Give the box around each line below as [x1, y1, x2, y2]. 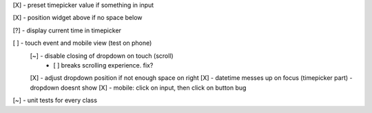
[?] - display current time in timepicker [12, 26, 122, 34]
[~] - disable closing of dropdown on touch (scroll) [30, 52, 174, 60]
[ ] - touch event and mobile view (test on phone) [12, 39, 152, 48]
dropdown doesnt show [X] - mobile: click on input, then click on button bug [30, 83, 247, 92]
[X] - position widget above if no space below [12, 14, 143, 22]
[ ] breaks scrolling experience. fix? [53, 61, 154, 69]
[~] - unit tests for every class [12, 96, 98, 105]
